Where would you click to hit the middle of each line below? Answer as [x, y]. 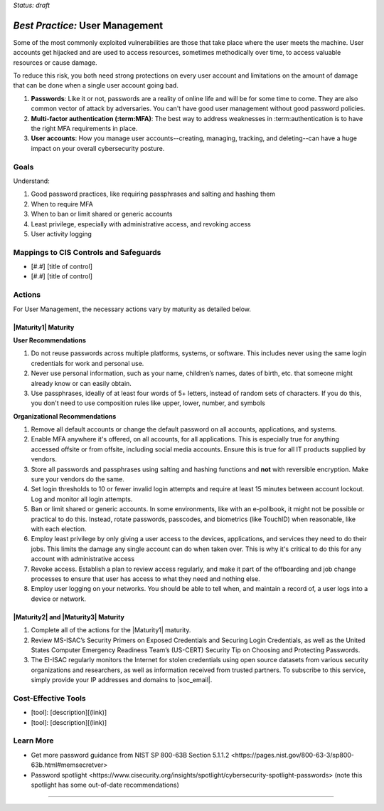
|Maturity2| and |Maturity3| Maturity [69, 617]
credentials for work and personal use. [87, 363]
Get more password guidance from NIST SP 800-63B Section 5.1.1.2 [130, 755]
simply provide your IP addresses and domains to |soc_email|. [122, 680]
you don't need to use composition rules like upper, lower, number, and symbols [148, 403]
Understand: [31, 181]
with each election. [59, 529]
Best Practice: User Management [88, 25]
